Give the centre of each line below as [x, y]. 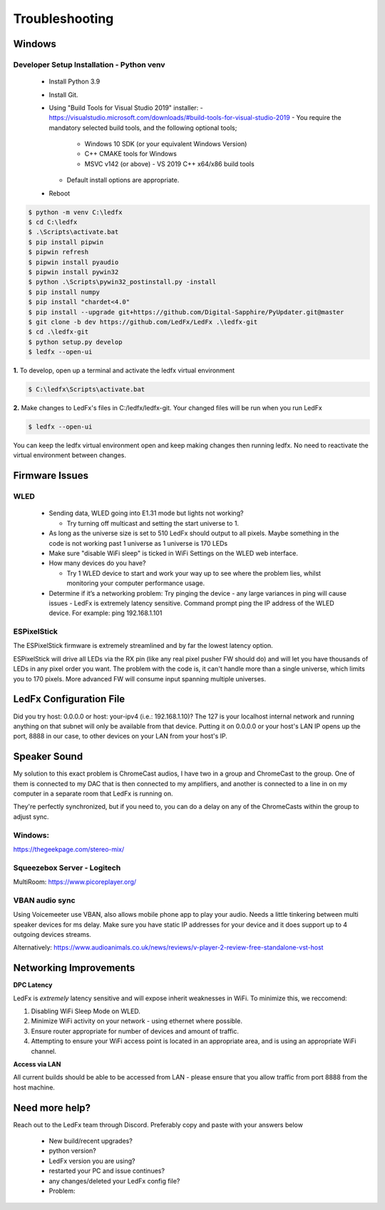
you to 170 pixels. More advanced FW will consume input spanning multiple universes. [140, 678]
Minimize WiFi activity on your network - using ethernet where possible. [137, 1021]
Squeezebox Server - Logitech [67, 868]
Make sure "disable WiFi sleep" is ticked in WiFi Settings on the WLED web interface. [174, 553]
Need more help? [52, 1108]
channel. [44, 1051]
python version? [72, 1151]
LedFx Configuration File [69, 699]
